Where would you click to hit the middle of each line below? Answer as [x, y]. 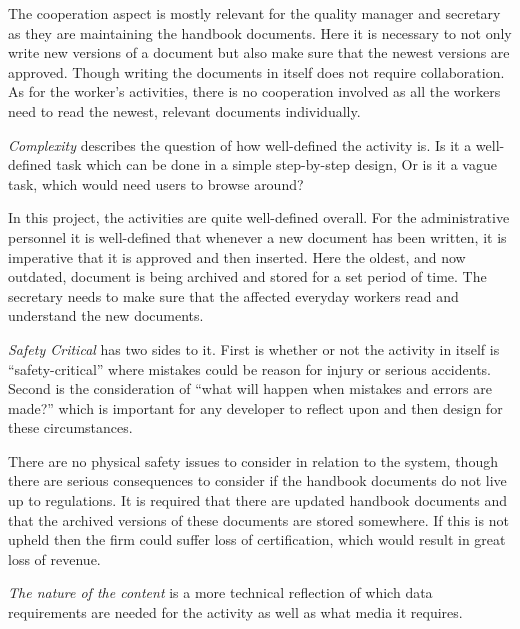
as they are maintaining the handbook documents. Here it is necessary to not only [260, 32]
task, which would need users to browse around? [156, 183]
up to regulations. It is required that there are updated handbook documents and [258, 500]
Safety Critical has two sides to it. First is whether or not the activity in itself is [254, 348]
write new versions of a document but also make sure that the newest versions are [259, 52]
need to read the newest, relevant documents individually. [184, 110]
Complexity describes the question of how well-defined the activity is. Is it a [240, 144]
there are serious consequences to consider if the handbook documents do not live [257, 480]
